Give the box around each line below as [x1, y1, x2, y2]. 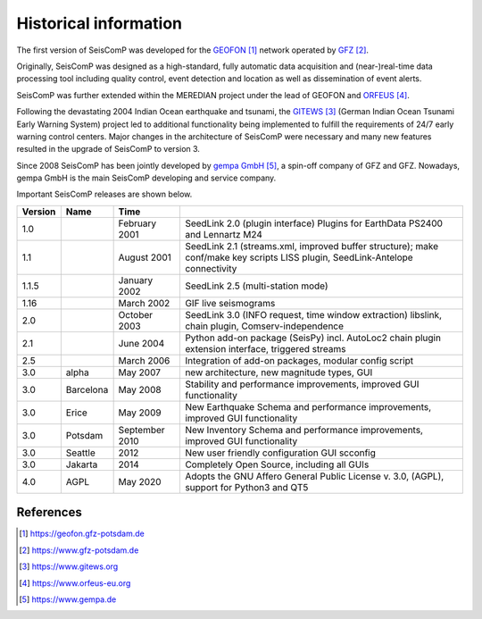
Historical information [16, 13, 183, 33]
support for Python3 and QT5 [184, 481, 309, 493]
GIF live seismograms [184, 297, 276, 309]
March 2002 [118, 297, 170, 309]
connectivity [184, 262, 237, 274]
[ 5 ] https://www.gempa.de [19, 594, 117, 605]
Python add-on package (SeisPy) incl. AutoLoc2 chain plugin [184, 331, 442, 344]
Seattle [65, 447, 96, 459]
